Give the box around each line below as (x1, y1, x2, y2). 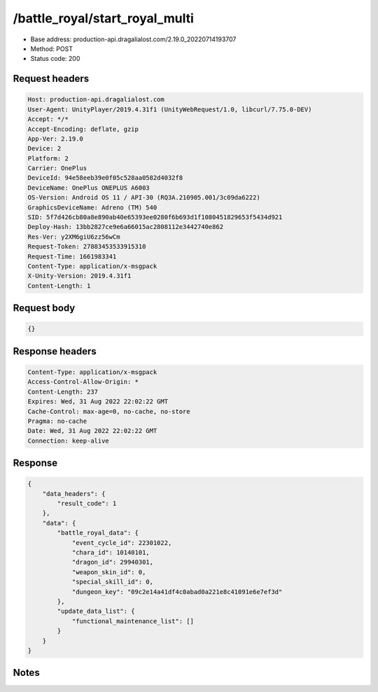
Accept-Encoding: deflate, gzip (27, 125, 139, 133)
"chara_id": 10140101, (71, 548, 150, 556)
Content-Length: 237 (27, 387, 98, 396)
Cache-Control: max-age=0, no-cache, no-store (27, 407, 190, 415)
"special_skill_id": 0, (71, 578, 154, 586)
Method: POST (30, 44, 73, 53)
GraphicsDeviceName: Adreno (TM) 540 (27, 203, 157, 212)
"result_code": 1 (57, 499, 117, 508)
